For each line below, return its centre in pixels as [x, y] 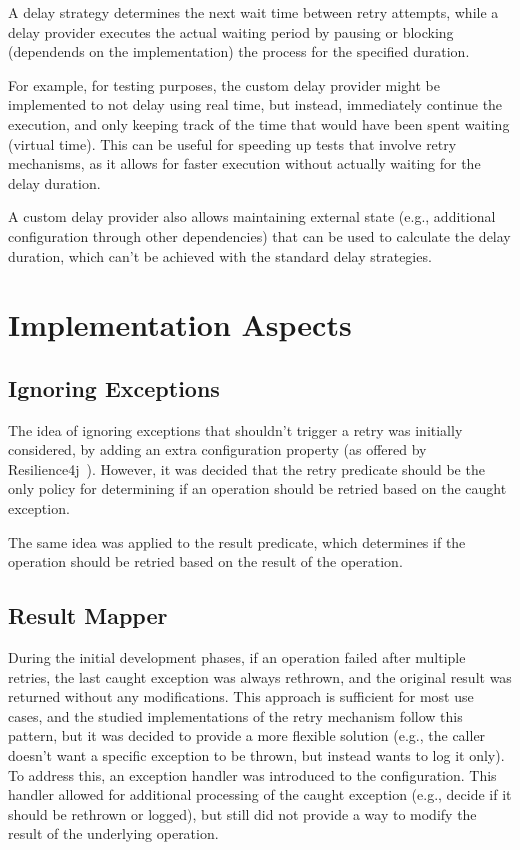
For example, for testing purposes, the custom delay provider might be [224, 84]
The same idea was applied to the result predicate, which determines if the [237, 541]
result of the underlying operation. [113, 833]
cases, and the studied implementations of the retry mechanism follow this [235, 715]
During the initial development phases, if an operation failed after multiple [237, 657]
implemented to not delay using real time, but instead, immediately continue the [255, 104]
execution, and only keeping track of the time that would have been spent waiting [259, 123]
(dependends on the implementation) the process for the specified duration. [239, 51]
